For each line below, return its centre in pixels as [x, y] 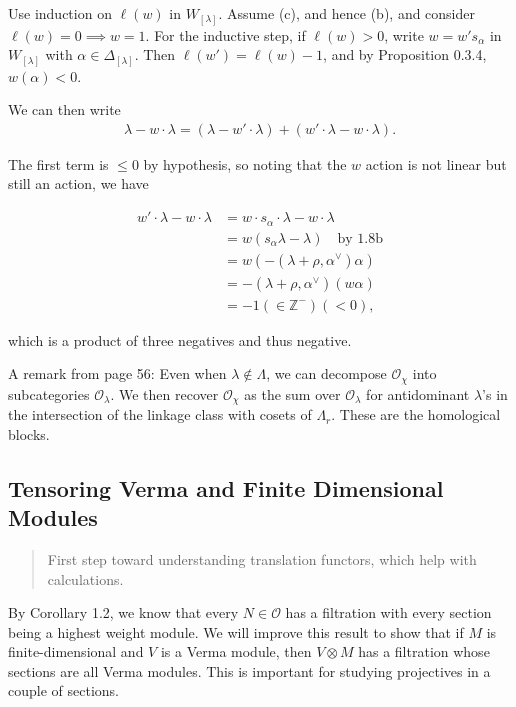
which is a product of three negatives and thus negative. [180, 339]
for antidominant [418, 393]
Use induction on [60, 13]
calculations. [85, 578]
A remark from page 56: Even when [117, 373]
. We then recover [164, 393]
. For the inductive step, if [225, 34]
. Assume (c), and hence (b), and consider [347, 13]
